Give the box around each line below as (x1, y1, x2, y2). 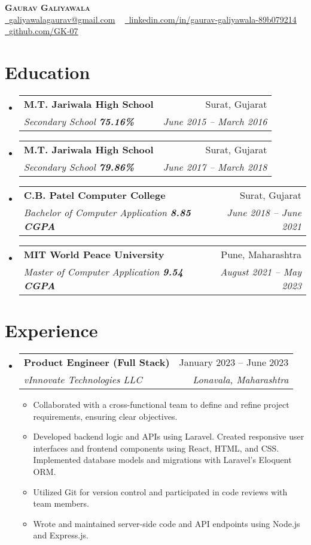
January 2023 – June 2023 (179, 355, 289, 370)
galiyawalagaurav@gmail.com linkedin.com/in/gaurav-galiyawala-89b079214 (9, 13, 297, 25)
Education (5, 59, 90, 84)
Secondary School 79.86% (23, 159, 135, 174)
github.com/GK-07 (9, 25, 78, 37)
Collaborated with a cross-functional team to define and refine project (33, 398, 289, 411)
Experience (5, 318, 98, 343)
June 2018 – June (227, 205, 301, 219)
